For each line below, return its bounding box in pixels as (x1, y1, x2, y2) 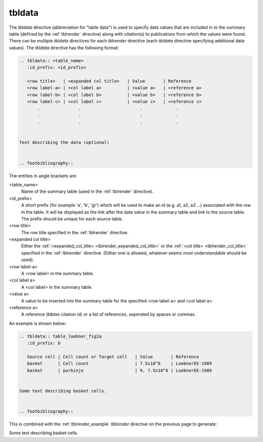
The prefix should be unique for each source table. (21, 216, 123, 221)
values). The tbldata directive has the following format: (9, 44, 119, 51)
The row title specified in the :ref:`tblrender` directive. (21, 229, 129, 235)
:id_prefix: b (27, 341, 61, 346)
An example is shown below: (9, 320, 67, 326)
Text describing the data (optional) (19, 140, 110, 145)
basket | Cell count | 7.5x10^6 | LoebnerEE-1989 (27, 361, 212, 366)
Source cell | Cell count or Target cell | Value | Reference (27, 354, 199, 360)
